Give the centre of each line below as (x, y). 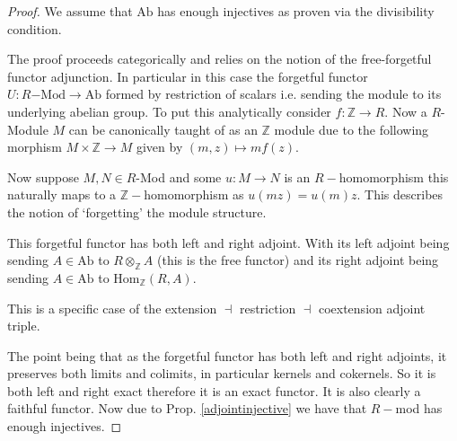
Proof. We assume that (70, 11)
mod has (419, 408)
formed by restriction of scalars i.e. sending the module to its (273, 94)
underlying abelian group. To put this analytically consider (169, 111)
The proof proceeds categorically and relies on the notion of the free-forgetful (220, 59)
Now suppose (43, 176)
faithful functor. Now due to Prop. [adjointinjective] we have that (187, 408)
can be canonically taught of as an (163, 129)
